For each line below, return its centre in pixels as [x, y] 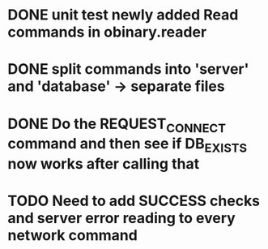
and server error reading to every [121, 218]
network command [73, 235]
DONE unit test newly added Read [123, 15]
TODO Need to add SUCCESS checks [134, 201]
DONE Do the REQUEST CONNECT [117, 125]
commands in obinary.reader [107, 32]
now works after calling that [104, 163]
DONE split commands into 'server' [128, 69]
